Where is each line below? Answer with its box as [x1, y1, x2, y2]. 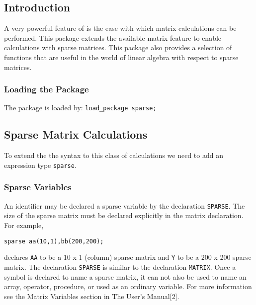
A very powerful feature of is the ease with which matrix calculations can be [4, 23, 237, 33]
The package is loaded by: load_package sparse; [4, 102, 157, 113]
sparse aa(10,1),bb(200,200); [4, 237, 104, 245]
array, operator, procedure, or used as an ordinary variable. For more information [4, 281, 252, 292]
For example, [4, 220, 44, 230]
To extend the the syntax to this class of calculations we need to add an [4, 150, 223, 160]
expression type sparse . [4, 159, 77, 170]
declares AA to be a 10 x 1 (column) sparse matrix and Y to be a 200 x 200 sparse [4, 252, 252, 262]
